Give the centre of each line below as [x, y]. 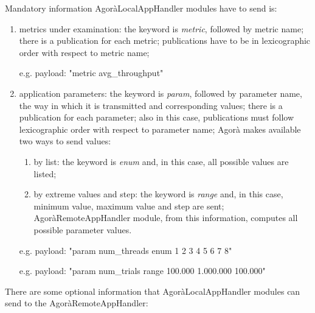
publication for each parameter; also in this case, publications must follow [157, 117]
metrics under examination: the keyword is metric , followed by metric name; [161, 28]
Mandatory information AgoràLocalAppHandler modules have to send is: [141, 8]
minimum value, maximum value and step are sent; [129, 206]
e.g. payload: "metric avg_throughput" [91, 73]
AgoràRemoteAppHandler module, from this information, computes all [166, 218]
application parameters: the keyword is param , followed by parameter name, [161, 93]
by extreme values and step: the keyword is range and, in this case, [158, 194]
